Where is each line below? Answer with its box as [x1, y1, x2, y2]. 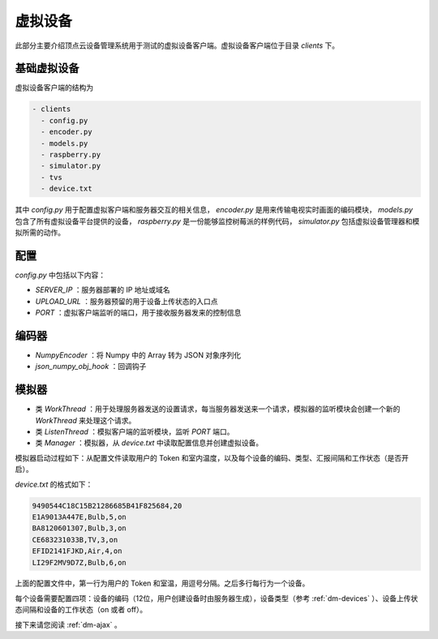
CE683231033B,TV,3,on [32, 535, 118, 544]
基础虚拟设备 [15, 62, 79, 75]
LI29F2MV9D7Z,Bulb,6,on [32, 558, 127, 567]
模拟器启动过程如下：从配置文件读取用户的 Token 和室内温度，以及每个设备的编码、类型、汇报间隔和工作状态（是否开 [15, 452, 410, 462]
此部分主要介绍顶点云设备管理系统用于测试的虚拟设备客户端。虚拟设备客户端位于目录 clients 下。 [15, 41, 340, 50]
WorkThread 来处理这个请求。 [35, 415, 136, 425]
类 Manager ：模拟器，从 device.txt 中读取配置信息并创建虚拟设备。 [35, 438, 264, 448]
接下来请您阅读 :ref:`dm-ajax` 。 [15, 620, 122, 629]
